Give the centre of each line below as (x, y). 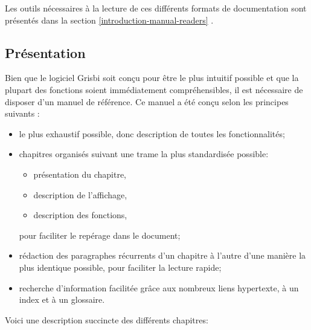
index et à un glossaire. (62, 299)
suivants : (22, 113)
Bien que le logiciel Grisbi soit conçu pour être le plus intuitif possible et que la (152, 78)
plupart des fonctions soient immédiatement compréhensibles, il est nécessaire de (154, 89)
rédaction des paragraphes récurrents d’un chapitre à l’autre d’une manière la (162, 255)
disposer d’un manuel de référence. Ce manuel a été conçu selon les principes (147, 101)
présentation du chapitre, (80, 174)
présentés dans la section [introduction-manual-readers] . (109, 20)
